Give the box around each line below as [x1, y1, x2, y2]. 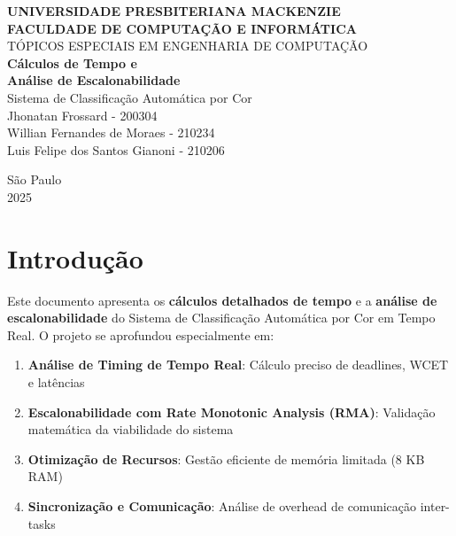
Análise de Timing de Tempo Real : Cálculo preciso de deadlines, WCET [27, 355, 449, 374]
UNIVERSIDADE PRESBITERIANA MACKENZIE [7, 2, 341, 19]
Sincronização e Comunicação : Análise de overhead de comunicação [27, 497, 417, 515]
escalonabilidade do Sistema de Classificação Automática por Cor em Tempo [7, 308, 436, 327]
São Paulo [7, 170, 62, 189]
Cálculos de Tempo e [7, 53, 137, 72]
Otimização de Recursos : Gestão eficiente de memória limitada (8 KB [27, 449, 425, 468]
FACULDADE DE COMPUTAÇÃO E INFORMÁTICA [7, 19, 357, 37]
